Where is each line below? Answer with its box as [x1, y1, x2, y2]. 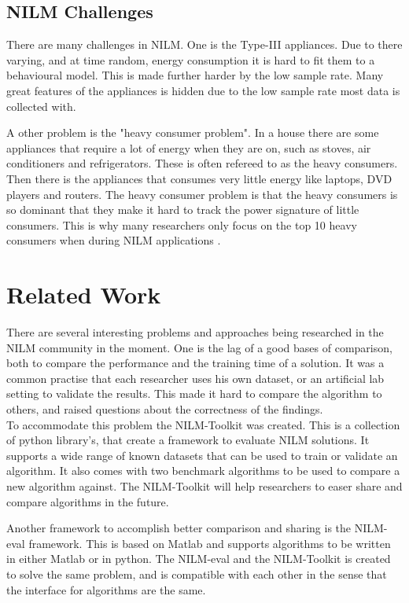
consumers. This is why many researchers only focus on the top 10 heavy [6, 216, 357, 233]
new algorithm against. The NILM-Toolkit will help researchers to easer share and [6, 477, 403, 494]
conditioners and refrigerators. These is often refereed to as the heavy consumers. [6, 155, 398, 171]
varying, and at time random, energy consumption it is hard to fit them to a [6, 51, 375, 68]
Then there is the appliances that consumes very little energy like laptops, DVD [6, 170, 392, 186]
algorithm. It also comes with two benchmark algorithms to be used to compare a [6, 462, 400, 479]
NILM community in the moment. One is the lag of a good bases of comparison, [6, 339, 392, 355]
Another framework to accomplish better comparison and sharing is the [6, 520, 352, 536]
